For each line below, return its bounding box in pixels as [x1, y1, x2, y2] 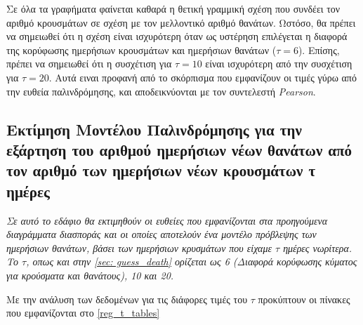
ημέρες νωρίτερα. [283, 240, 352, 255]
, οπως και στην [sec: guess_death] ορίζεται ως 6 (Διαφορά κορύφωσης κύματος [26, 254, 357, 269]
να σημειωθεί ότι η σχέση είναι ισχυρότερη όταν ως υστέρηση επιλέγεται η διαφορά [6, 29, 348, 44]
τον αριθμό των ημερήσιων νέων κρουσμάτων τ [6, 159, 316, 181]
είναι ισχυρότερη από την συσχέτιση [205, 56, 352, 71]
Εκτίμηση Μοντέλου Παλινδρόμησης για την [6, 118, 302, 140]
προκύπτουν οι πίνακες [258, 291, 350, 306]
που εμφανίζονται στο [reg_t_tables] [6, 305, 160, 320]
